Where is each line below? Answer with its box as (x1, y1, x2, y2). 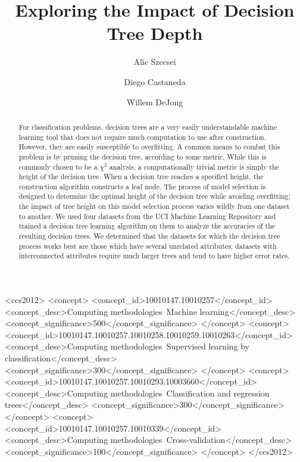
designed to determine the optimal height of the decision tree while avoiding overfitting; (18, 191, 290, 201)
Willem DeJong (126, 95, 183, 108)
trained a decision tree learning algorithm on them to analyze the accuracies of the (18, 221, 276, 231)
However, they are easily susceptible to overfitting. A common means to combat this (18, 142, 280, 152)
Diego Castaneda (124, 75, 186, 88)
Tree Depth (107, 21, 203, 45)
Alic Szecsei (133, 55, 176, 68)
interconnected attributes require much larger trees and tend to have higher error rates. (18, 251, 290, 261)
